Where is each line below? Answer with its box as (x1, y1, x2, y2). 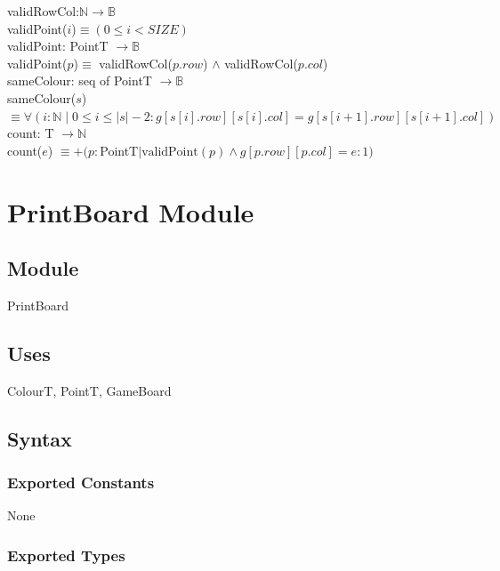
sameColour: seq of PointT (7, 71, 152, 90)
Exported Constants (7, 471, 155, 494)
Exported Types (7, 543, 125, 566)
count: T (7, 124, 54, 142)
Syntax (7, 424, 72, 452)
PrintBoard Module (7, 193, 254, 229)
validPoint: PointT (7, 36, 109, 55)
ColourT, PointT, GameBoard (7, 381, 172, 399)
